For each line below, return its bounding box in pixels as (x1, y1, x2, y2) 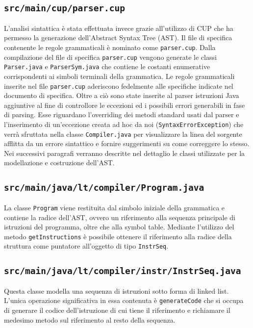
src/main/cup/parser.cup (4, 3, 126, 14)
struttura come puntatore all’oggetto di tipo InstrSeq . (4, 241, 169, 251)
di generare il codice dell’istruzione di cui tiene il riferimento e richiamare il (4, 305, 230, 315)
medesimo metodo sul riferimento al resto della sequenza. (4, 314, 176, 325)
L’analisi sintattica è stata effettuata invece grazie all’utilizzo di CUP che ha (4, 23, 233, 33)
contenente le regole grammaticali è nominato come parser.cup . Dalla (4, 42, 216, 52)
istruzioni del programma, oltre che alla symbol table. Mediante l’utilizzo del (4, 222, 234, 232)
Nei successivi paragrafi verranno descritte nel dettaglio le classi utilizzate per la (4, 148, 245, 158)
